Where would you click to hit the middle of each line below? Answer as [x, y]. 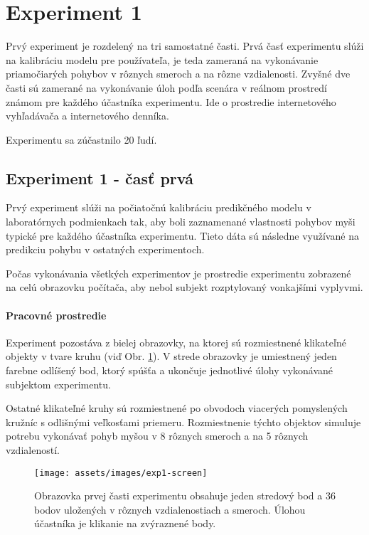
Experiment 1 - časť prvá [100, 178]
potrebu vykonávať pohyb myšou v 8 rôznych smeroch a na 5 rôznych [157, 436]
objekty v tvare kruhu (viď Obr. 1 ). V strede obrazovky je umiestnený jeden [171, 356]
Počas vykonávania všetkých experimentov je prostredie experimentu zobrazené [178, 273]
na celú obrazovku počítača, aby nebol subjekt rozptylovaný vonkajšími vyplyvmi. [184, 287]
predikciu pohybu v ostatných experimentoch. [105, 249]
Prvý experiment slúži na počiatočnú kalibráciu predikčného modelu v [159, 207]
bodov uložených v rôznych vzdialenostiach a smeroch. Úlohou [170, 509]
